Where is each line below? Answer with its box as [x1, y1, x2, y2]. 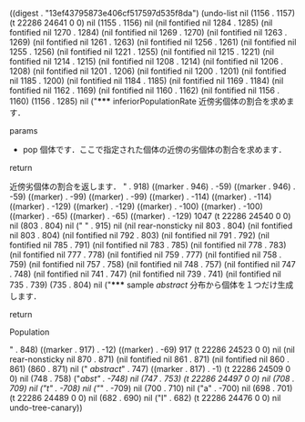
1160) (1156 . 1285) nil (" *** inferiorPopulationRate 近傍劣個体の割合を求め [9, 95, 287, 106]
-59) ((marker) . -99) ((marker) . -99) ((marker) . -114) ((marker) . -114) [9, 191, 272, 202]
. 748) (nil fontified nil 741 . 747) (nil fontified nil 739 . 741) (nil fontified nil [9, 268, 282, 279]
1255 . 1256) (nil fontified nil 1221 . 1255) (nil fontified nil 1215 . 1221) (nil [9, 46, 275, 57]
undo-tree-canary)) [9, 402, 84, 413]
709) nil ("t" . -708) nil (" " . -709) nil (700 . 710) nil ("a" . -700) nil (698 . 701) [9, 383, 293, 394]
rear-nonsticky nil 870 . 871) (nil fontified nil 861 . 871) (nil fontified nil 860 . [9, 354, 290, 365]
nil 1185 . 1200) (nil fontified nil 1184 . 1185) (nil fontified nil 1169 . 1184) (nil [9, 75, 284, 85]
